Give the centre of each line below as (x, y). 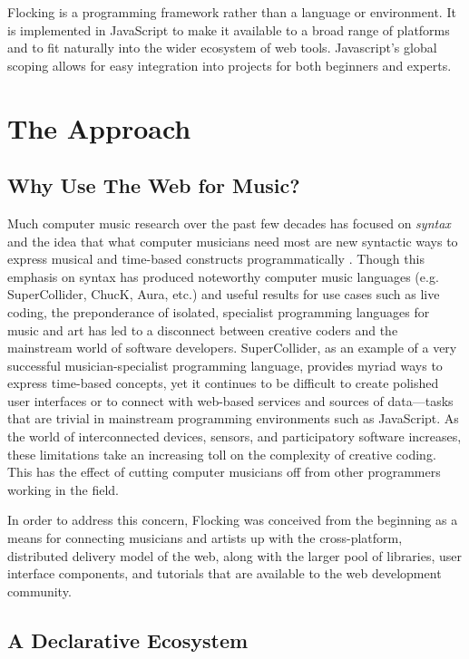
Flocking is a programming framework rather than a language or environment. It (232, 12)
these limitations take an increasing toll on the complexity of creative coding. (222, 454)
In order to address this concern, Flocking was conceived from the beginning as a (233, 520)
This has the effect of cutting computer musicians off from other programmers (224, 472)
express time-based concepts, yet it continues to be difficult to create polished (223, 383)
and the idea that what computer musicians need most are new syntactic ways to (233, 241)
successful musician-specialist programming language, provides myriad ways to (225, 365)
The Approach (99, 127)
